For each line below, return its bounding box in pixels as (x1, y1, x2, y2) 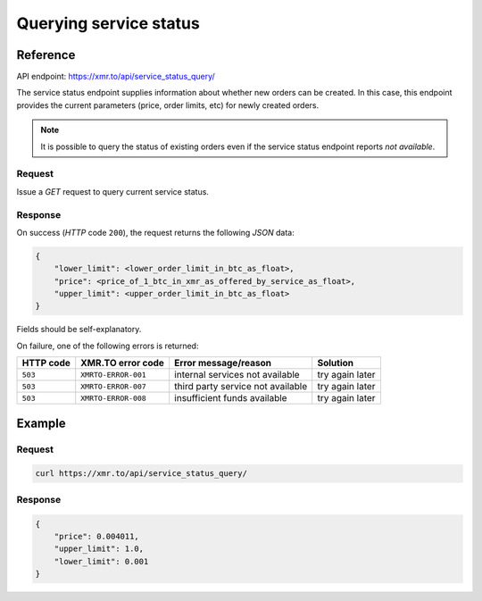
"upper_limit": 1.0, (54, 544, 145, 554)
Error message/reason (174, 357, 272, 370)
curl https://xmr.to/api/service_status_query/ (35, 469, 247, 479)
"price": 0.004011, (54, 531, 140, 541)
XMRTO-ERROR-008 (80, 393, 146, 403)
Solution (317, 357, 354, 370)
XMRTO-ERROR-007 (80, 381, 146, 391)
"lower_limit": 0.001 (54, 556, 149, 566)
